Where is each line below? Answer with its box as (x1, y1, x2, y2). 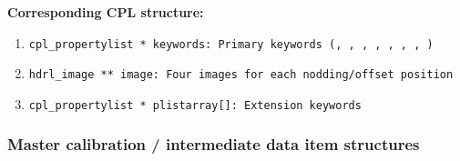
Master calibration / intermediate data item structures (7, 133, 420, 156)
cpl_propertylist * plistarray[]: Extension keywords (28, 98, 362, 112)
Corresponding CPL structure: (7, 3, 204, 21)
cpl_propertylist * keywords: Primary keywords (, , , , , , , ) (28, 37, 434, 51)
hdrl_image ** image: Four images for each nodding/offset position (28, 68, 454, 82)
